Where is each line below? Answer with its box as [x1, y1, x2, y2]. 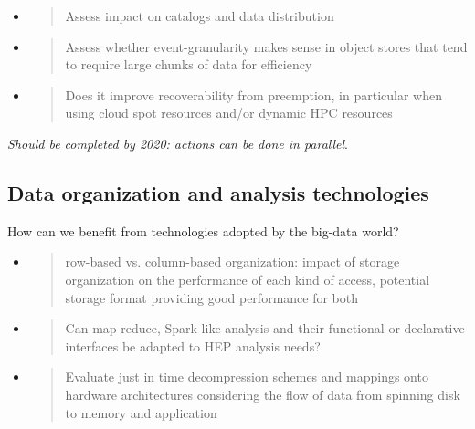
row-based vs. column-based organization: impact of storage [65, 252, 400, 271]
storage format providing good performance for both [65, 288, 359, 307]
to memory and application [65, 403, 217, 422]
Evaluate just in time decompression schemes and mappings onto [65, 367, 428, 386]
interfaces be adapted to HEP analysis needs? [65, 336, 321, 355]
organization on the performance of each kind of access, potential [65, 269, 430, 288]
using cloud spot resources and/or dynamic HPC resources [65, 103, 393, 122]
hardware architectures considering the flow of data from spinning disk [65, 384, 460, 403]
